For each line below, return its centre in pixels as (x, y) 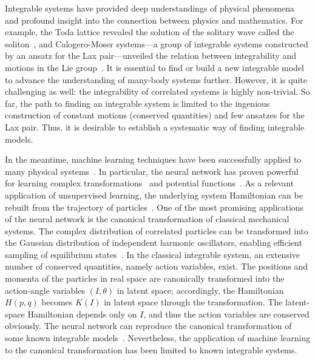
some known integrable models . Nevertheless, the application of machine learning (158, 338)
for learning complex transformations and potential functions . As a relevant (150, 183)
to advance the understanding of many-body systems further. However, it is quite (156, 79)
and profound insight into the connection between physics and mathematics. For (154, 20)
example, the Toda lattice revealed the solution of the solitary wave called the (150, 32)
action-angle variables (45, 290)
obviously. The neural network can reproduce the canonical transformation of (148, 326)
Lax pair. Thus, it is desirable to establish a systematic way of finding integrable (155, 127)
